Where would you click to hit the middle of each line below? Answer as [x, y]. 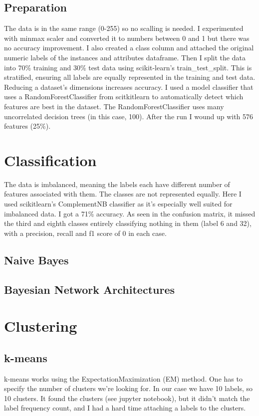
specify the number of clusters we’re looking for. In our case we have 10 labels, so [128, 388]
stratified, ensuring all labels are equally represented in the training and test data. [130, 77]
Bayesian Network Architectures [90, 289]
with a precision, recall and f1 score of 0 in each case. [85, 233]
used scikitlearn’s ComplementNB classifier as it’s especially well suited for [118, 204]
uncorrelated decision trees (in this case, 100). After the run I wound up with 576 [129, 116]
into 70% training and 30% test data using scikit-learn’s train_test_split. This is [128, 67]
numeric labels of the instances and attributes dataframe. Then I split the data [125, 57]
